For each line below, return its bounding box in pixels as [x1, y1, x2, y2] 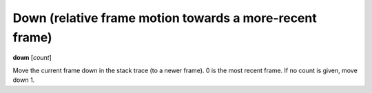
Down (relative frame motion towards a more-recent [12, 10, 317, 25]
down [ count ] [12, 54, 52, 62]
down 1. [12, 76, 35, 84]
